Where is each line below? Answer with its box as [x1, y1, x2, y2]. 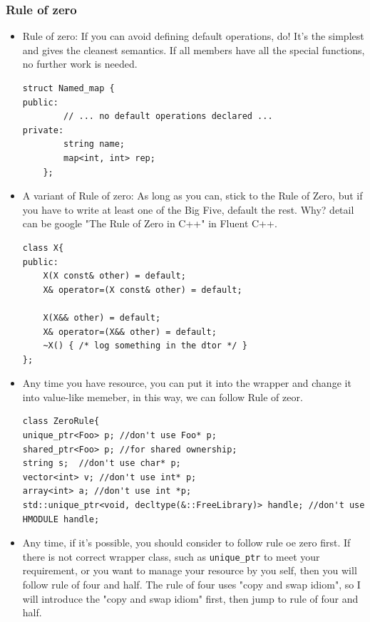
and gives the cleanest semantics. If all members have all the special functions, [22, 42, 365, 57]
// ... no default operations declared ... [63, 111, 273, 122]
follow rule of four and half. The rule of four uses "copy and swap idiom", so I [22, 577, 361, 592]
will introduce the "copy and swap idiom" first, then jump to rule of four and [22, 591, 359, 606]
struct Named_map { [22, 83, 115, 93]
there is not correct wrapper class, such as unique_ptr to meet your [22, 549, 320, 564]
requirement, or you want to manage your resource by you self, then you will [22, 563, 357, 578]
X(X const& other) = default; [43, 271, 186, 281]
